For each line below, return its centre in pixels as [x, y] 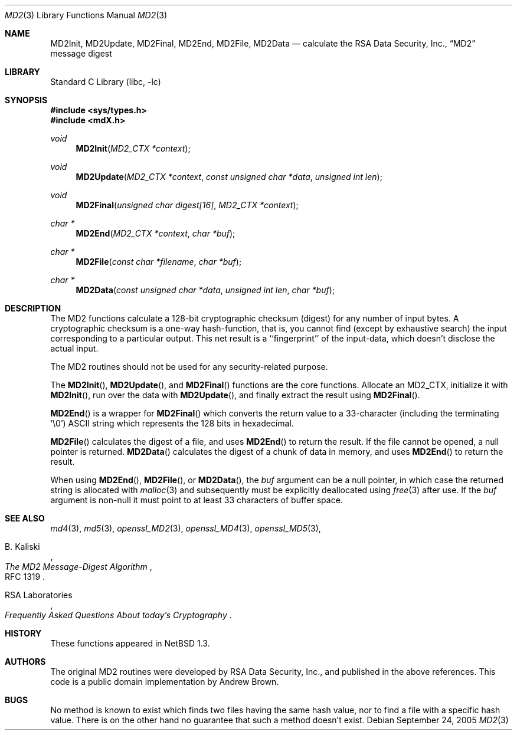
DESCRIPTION [33, 308]
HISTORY [23, 633]
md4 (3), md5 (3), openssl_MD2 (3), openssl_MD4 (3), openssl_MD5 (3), [186, 528]
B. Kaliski [22, 547]
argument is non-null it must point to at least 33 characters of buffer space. [197, 500]
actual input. [74, 348]
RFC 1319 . [25, 577]
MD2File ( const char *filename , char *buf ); [159, 262]
